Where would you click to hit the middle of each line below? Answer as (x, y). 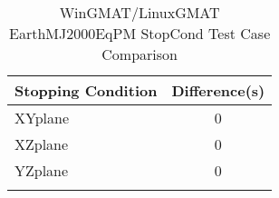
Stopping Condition (86, 90)
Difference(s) (218, 90)
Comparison (139, 54)
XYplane (42, 118)
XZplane (42, 144)
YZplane (42, 170)
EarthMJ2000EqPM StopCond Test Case (139, 33)
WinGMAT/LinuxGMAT (139, 12)
